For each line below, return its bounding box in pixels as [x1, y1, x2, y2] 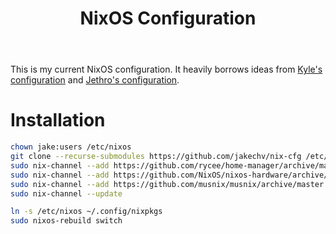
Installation [10, 109, 106, 132]
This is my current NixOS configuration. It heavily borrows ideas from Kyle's [10, 63, 323, 76]
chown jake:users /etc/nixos [10, 142, 132, 152]
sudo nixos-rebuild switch [10, 216, 123, 226]
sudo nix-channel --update [10, 188, 123, 199]
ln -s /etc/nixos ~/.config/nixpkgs [10, 207, 163, 217]
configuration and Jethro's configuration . [10, 74, 180, 86]
